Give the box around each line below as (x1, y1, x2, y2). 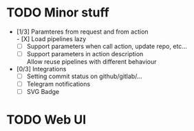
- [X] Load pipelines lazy (16, 34, 87, 43)
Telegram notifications (26, 80, 91, 88)
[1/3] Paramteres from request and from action (16, 27, 149, 36)
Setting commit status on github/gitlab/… (26, 72, 142, 80)
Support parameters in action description (26, 50, 144, 58)
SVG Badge (26, 88, 60, 96)
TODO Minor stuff (6, 5, 109, 21)
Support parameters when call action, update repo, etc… (26, 42, 187, 50)
